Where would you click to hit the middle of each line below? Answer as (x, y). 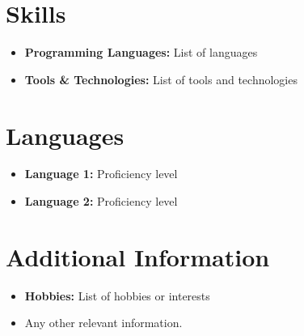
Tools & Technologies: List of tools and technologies (161, 79)
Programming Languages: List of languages (141, 52)
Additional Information (138, 256)
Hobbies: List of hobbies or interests (117, 295)
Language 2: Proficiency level (101, 201)
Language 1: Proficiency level (101, 174)
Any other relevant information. (103, 323)
